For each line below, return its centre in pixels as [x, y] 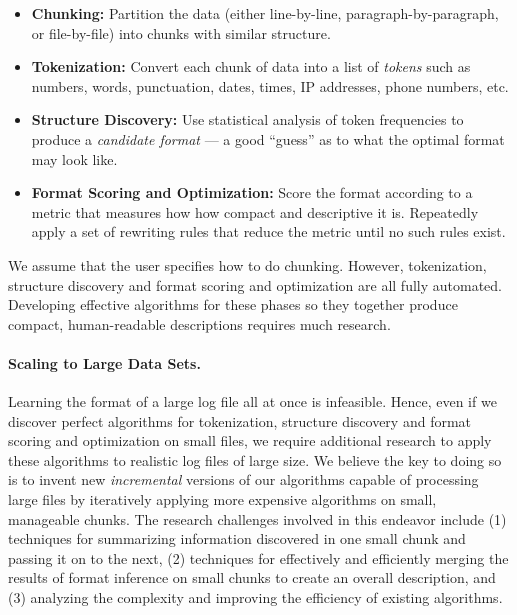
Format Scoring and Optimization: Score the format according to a [252, 192]
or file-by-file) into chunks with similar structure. [181, 32]
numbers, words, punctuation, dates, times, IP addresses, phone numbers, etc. [270, 85]
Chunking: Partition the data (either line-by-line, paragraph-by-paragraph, [265, 13]
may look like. [74, 158]
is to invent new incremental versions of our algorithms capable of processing [243, 479]
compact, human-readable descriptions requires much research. [199, 323]
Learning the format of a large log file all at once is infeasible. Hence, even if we [252, 401]
